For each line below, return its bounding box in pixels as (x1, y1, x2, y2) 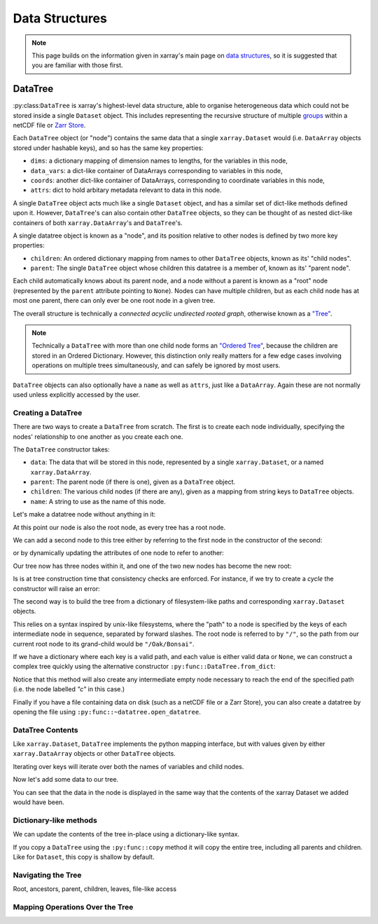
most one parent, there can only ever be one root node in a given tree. (13, 297, 216, 305)
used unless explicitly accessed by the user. (13, 390, 141, 399)
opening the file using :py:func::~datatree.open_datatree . (13, 707, 201, 716)
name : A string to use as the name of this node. (30, 497, 166, 505)
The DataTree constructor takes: (13, 445, 110, 454)
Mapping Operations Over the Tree (13, 902, 134, 911)
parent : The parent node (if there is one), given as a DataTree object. (30, 477, 236, 487)
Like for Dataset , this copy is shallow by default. (13, 852, 155, 861)
